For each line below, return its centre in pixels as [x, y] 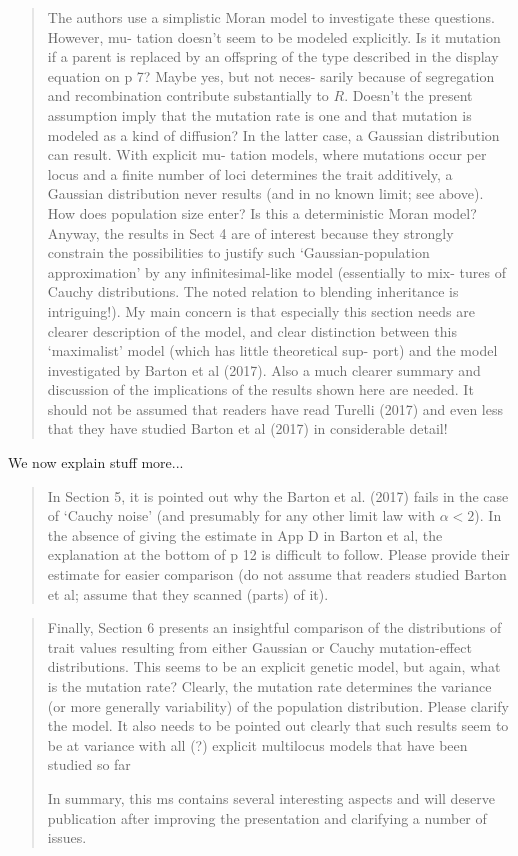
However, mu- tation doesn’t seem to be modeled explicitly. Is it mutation [274, 36]
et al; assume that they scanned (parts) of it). [188, 593]
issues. [67, 837]
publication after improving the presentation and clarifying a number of [267, 817]
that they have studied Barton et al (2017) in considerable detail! [247, 428]
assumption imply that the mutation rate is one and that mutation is [259, 114]
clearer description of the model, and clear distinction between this [252, 330]
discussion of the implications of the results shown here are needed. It [260, 389]
